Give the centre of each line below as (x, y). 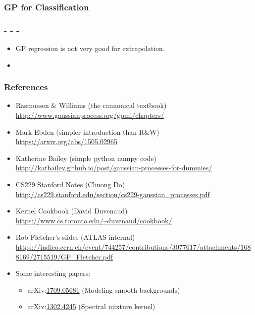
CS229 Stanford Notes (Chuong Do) (70, 184)
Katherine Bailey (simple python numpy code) (86, 158)
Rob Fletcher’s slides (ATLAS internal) (75, 237)
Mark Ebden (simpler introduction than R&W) (87, 131)
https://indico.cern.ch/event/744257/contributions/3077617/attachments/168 (133, 247)
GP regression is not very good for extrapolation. (90, 48)
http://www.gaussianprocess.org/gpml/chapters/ (90, 115)
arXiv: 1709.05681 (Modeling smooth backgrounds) (104, 289)
